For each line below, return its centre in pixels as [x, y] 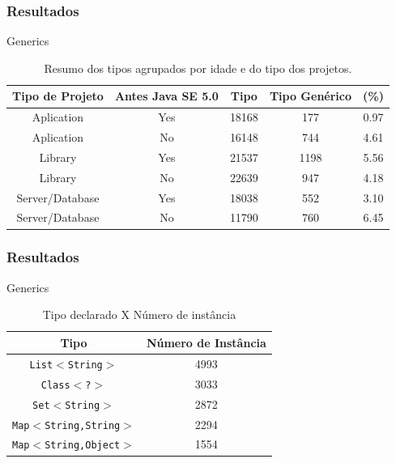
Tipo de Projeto [58, 96]
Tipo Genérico [311, 96]
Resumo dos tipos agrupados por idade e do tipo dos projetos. [198, 68]
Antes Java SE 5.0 [166, 96]
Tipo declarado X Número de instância [139, 314]
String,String [83, 425]
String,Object [83, 446]
